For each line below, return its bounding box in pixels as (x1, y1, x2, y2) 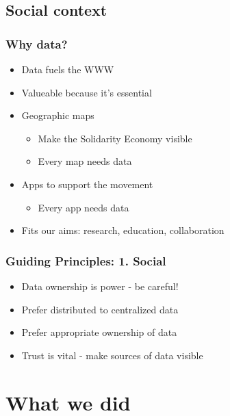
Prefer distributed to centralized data (21, 302, 179, 316)
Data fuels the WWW (21, 62, 114, 76)
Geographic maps (21, 108, 94, 122)
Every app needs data (38, 200, 129, 214)
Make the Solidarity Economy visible (38, 131, 192, 145)
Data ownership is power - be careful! (21, 278, 179, 293)
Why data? (5, 35, 68, 52)
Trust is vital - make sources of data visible (21, 348, 203, 362)
